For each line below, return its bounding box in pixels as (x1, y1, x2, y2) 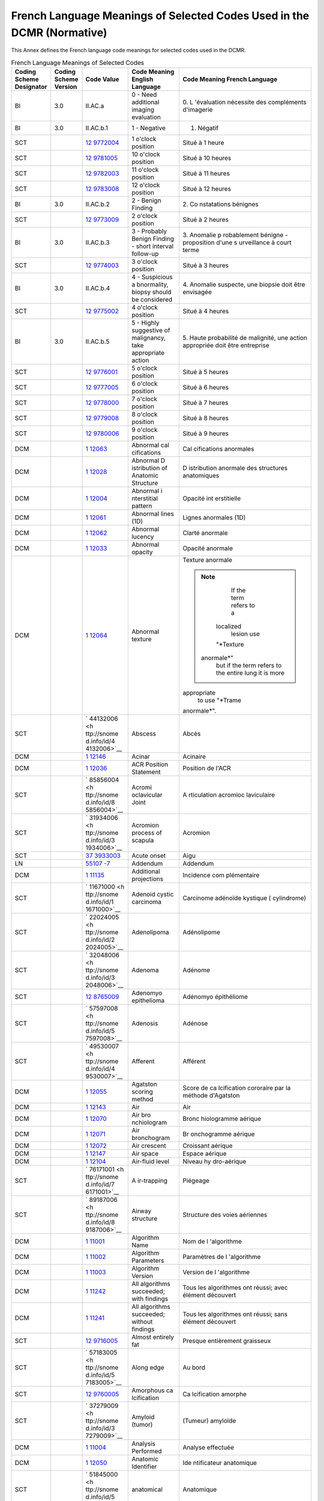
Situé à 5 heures (182, 368, 229, 376)
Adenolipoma (131, 928, 169, 937)
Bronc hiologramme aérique (182, 1114, 262, 1123)
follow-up (131, 250, 159, 258)
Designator (14, 83, 47, 91)
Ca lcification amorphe (182, 1390, 247, 1398)
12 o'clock (131, 181, 160, 189)
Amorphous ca (131, 1386, 173, 1395)
